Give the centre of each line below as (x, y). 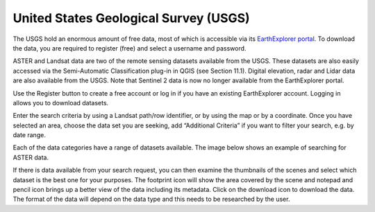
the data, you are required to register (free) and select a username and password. (130, 48)
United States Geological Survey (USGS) (131, 18)
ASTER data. (31, 157)
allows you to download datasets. (61, 103)
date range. (30, 135)
